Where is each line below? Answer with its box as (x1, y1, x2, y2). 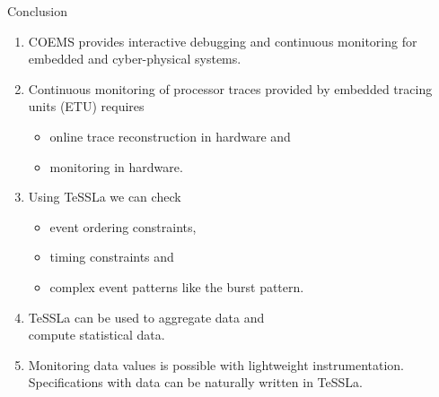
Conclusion (7, 2, 67, 20)
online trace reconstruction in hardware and (49, 126, 291, 145)
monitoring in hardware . (49, 157, 183, 176)
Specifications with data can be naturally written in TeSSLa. (28, 373, 363, 392)
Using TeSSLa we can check (28, 187, 181, 206)
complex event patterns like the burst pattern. (49, 277, 304, 296)
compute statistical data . (28, 325, 165, 344)
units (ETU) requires (28, 97, 145, 116)
